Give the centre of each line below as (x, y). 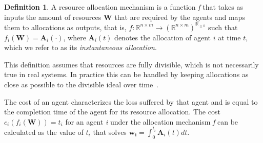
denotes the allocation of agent (163, 37)
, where (75, 37)
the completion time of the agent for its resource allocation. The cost (112, 112)
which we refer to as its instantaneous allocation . (80, 47)
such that (223, 27)
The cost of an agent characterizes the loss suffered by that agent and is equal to (131, 101)
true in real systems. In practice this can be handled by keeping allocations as (126, 74)
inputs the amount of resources (53, 17)
